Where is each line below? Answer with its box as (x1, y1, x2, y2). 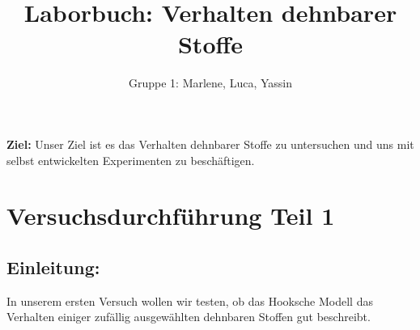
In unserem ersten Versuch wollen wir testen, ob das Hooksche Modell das (6, 292, 373, 309)
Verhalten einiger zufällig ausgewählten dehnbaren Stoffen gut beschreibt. (6, 308, 371, 325)
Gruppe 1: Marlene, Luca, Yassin (129, 74, 292, 91)
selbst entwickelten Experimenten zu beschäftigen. (6, 151, 255, 168)
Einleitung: (6, 254, 100, 279)
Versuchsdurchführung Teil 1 (6, 199, 335, 232)
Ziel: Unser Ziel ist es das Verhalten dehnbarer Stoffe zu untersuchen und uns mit (6, 135, 414, 152)
